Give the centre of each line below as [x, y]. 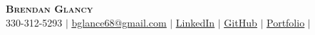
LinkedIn [195, 22]
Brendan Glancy [50, 8]
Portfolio [286, 22]
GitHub [241, 22]
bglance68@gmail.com [119, 22]
